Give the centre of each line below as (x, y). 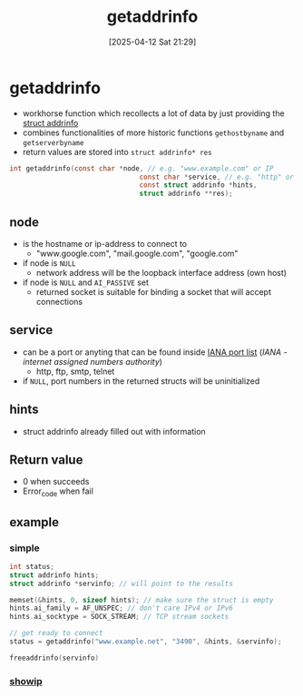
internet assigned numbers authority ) (93, 361)
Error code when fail (58, 492)
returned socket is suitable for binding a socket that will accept (154, 292)
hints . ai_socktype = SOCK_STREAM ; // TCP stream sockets (119, 617)
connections (59, 302)
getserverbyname (53, 142)
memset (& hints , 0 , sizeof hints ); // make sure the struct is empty (142, 600)
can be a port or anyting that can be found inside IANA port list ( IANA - (155, 352)
